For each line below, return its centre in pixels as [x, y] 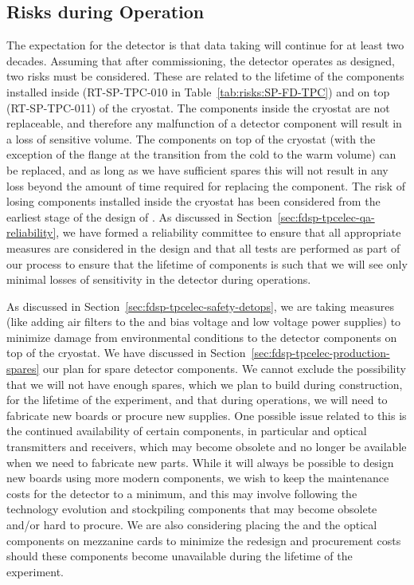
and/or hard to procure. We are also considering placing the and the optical [192, 525]
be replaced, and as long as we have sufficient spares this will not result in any [197, 169]
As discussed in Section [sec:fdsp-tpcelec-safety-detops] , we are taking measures [200, 306]
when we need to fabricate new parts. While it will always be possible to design [200, 462]
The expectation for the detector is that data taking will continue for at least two [205, 45]
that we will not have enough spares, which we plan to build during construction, [205, 384]
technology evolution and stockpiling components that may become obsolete [192, 509]
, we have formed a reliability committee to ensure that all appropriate [228, 232]
